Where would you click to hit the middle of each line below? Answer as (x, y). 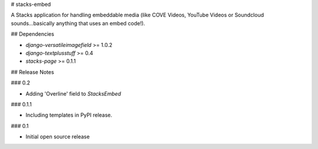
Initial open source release (58, 137)
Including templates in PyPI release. (69, 115)
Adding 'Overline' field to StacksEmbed (73, 93)
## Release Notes (32, 72)
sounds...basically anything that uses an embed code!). (78, 23)
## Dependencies (32, 34)
